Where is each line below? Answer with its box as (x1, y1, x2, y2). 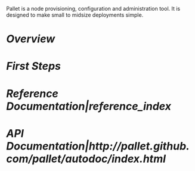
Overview (6, 32, 55, 46)
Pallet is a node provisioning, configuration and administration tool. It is (6, 5, 181, 12)
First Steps (6, 60, 61, 73)
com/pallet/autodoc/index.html (6, 152, 166, 166)
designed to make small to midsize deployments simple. (6, 11, 144, 18)
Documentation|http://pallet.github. (6, 139, 190, 153)
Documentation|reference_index (6, 100, 172, 113)
